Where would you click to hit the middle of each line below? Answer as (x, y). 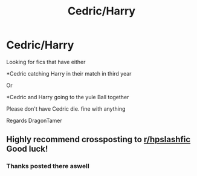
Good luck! (27, 149)
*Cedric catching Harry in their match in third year (69, 73)
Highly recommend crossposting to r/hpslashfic (98, 139)
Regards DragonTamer (34, 120)
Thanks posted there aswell (48, 166)
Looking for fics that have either (46, 62)
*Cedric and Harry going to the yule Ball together (68, 97)
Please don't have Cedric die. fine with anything (66, 109)
